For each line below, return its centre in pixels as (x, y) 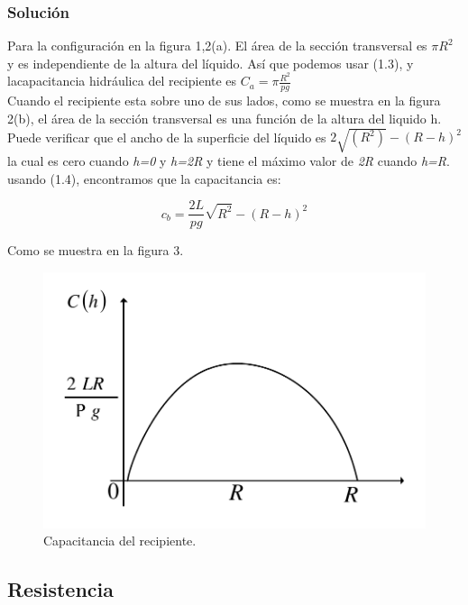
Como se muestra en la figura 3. (96, 250)
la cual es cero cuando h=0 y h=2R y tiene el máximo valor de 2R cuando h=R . (229, 161)
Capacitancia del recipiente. (120, 541)
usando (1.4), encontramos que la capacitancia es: (144, 178)
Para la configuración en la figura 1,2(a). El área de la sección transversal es (217, 46)
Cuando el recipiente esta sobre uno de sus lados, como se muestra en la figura (224, 101)
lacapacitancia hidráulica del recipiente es (122, 81)
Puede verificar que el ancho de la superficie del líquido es (167, 137)
